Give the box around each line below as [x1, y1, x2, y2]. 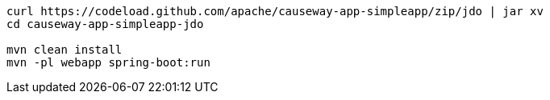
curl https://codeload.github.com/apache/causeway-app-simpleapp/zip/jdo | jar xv [6, 5, 544, 18]
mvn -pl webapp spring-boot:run [6, 56, 210, 69]
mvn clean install [6, 43, 123, 56]
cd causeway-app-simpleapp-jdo [6, 18, 204, 30]
